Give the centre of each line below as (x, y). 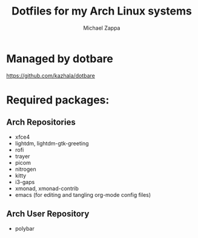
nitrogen (25, 169)
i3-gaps (25, 182)
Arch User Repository (48, 214)
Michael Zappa (102, 28)
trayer (22, 156)
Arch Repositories (41, 122)
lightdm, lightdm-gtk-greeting (52, 143)
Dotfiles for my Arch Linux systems (102, 11)
